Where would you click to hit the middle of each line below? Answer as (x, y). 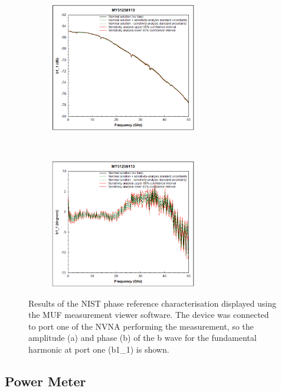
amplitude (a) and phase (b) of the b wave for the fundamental (143, 338)
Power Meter (45, 381)
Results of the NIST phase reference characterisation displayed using (153, 303)
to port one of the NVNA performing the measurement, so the (141, 326)
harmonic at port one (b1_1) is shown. (99, 349)
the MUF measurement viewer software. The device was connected (149, 315)
